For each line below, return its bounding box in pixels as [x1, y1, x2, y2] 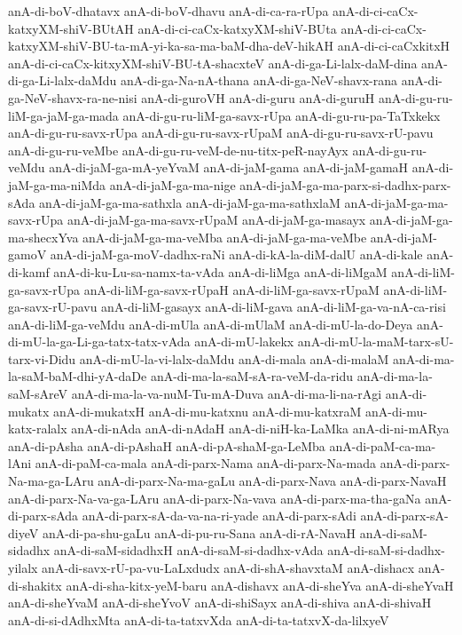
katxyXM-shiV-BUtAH [8, 19, 134, 37]
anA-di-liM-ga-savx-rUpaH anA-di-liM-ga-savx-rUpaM [83, 280, 380, 298]
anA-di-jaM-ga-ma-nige [109, 175, 236, 194]
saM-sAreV [8, 385, 68, 403]
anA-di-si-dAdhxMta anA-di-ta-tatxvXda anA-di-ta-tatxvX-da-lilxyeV [8, 610, 389, 629]
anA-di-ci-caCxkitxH [337, 36, 450, 55]
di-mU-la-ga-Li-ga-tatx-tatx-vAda [8, 332, 191, 351]
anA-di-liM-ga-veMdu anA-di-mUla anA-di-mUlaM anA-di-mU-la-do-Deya [8, 314, 413, 333]
